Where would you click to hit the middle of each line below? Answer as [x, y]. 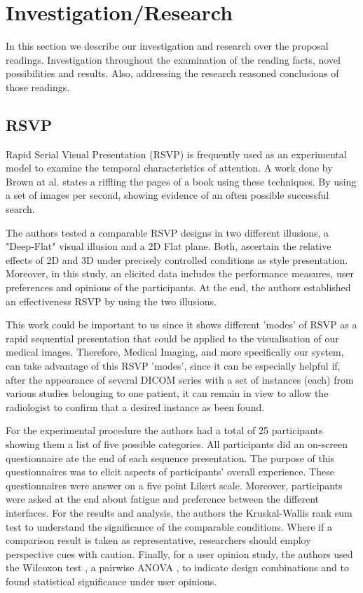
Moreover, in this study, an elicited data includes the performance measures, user [180, 273]
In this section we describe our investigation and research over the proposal [167, 46]
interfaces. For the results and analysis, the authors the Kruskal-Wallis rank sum [179, 512]
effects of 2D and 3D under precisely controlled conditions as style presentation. [177, 259]
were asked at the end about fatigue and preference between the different [163, 499]
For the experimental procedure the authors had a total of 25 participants [164, 430]
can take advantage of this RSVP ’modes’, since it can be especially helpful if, [173, 366]
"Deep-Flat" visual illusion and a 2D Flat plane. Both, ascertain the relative [169, 246]
